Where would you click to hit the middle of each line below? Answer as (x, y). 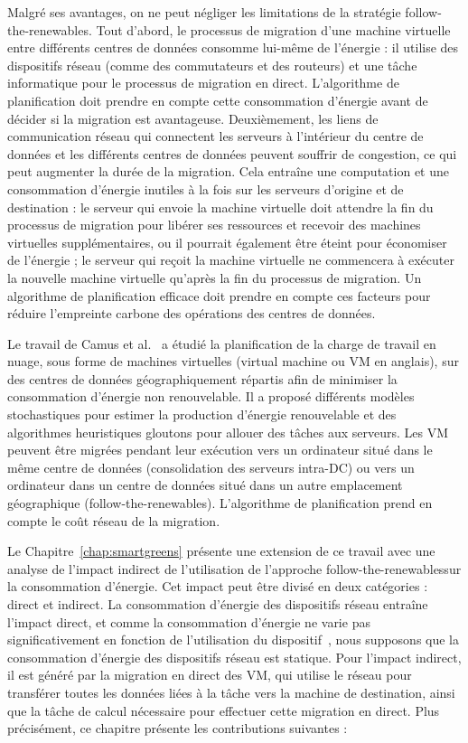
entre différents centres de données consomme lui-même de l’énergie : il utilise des (233, 47)
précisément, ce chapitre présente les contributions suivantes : (178, 728)
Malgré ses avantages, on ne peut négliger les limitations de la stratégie (204, 12)
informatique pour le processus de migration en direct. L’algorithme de (203, 83)
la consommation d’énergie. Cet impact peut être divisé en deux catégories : (218, 586)
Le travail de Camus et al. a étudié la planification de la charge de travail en (222, 343)
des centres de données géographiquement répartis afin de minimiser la (202, 378)
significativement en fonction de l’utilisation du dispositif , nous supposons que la (234, 640)
